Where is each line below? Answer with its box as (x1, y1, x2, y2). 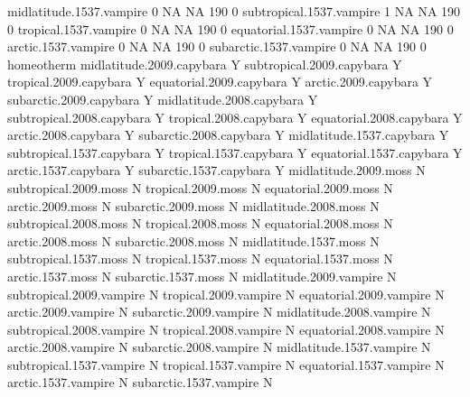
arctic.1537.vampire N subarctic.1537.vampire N (7, 373, 273, 392)
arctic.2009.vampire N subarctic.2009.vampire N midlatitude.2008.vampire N (7, 302, 431, 321)
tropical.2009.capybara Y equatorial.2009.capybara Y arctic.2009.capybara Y (7, 72, 433, 91)
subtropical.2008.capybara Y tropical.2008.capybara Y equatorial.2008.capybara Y (7, 107, 463, 126)
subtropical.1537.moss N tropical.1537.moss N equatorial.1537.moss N (7, 249, 393, 268)
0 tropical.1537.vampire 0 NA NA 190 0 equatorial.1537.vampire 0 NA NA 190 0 (7, 19, 454, 38)
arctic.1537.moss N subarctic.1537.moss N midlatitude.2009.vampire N (7, 266, 397, 285)
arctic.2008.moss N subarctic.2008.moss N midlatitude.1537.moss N (7, 231, 380, 250)
